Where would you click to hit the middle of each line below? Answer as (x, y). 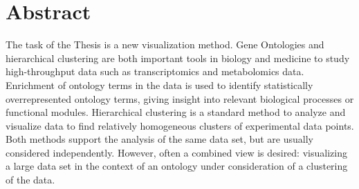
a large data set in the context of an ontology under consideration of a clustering (177, 166)
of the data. (30, 180)
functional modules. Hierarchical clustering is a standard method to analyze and (176, 112)
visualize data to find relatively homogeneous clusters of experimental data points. (180, 125)
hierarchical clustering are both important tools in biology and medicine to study (178, 58)
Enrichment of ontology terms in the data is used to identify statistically (159, 84)
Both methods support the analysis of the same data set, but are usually (159, 139)
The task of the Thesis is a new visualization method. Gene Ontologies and (165, 44)
